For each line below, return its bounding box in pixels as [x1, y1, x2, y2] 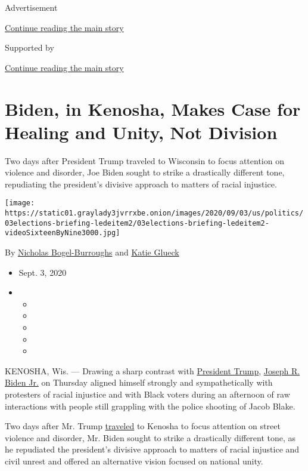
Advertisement [5, 1, 58, 13]
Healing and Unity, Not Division [5, 119, 278, 144]
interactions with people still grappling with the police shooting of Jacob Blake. [5, 399, 295, 412]
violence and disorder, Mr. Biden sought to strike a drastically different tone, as [5, 431, 296, 444]
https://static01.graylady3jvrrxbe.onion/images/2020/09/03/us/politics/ [5, 209, 304, 218]
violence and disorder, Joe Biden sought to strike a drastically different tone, [5, 166, 285, 178]
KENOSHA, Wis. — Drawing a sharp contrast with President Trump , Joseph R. [5, 364, 300, 377]
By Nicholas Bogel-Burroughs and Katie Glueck [5, 246, 179, 258]
